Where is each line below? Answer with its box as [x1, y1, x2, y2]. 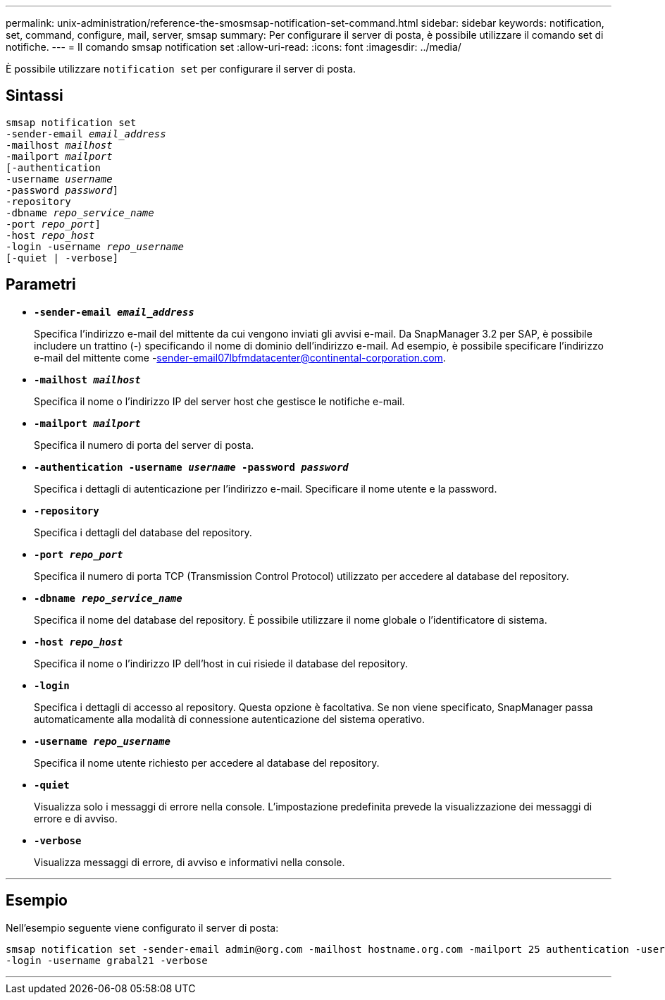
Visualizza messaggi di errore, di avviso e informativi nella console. [34, 856, 345, 868]
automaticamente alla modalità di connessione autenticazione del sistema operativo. [34, 712, 425, 725]
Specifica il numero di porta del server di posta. [34, 438, 254, 451]
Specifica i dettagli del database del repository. [34, 526, 252, 538]
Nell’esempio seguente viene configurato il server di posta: [6, 921, 279, 934]
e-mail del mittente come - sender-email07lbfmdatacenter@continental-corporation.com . [34, 351, 446, 364]
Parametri [6, 276, 76, 294]
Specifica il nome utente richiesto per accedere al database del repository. [34, 756, 380, 769]
